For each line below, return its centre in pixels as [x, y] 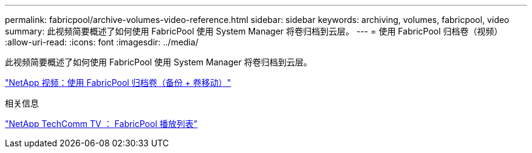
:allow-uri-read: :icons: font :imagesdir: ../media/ [102, 42]
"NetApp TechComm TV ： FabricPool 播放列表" [101, 124]
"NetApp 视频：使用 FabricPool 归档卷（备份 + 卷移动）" [118, 83]
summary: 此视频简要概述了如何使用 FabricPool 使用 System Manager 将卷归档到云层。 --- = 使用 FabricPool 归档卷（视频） [254, 31]
